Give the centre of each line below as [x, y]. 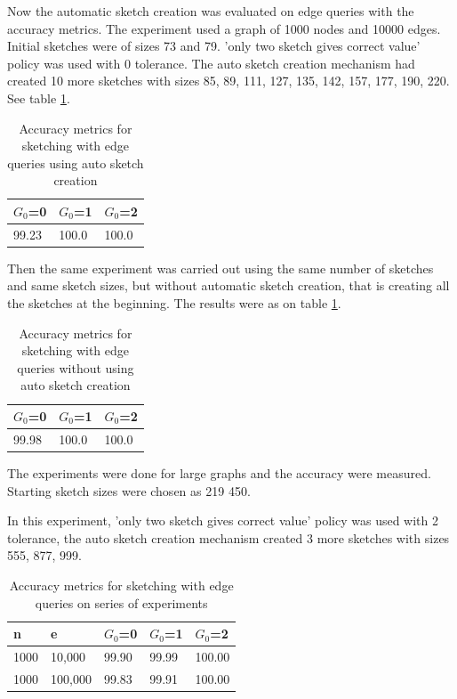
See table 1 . [39, 98]
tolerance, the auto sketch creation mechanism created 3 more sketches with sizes [228, 537]
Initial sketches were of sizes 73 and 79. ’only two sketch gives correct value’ [214, 46]
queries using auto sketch [76, 163]
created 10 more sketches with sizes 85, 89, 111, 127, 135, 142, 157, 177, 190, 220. [228, 81]
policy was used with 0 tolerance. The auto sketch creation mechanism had [211, 63]
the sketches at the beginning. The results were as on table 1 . [174, 303]
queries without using [76, 367]
